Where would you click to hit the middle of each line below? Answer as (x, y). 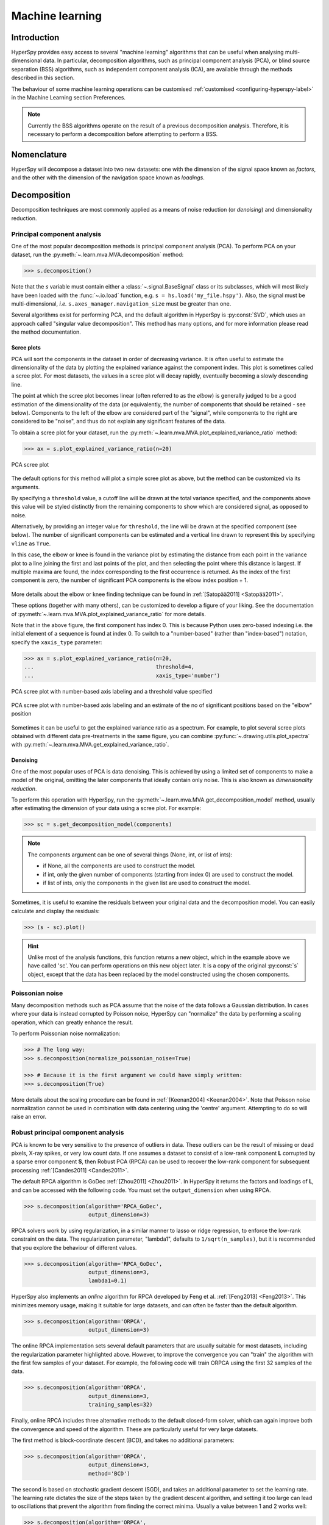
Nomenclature (39, 155)
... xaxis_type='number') (122, 675)
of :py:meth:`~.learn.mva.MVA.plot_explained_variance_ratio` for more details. (109, 614)
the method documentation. (46, 332)
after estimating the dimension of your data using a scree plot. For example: (106, 808)
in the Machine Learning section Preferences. (69, 98)
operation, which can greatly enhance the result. (72, 1022)
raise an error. (29, 1117)
